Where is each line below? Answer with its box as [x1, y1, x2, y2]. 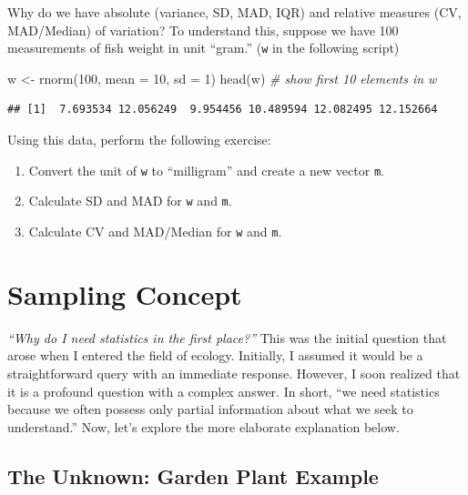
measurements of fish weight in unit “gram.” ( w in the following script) [7, 38, 400, 57]
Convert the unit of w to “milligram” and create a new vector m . [28, 160, 384, 179]
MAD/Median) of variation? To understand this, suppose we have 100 [7, 20, 399, 39]
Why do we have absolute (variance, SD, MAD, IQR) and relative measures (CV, [7, 3, 462, 21]
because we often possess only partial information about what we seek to [7, 399, 413, 419]
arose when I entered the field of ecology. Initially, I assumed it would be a [7, 346, 423, 365]
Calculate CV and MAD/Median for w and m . [28, 221, 282, 240]
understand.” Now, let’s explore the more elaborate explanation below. [7, 417, 400, 436]
